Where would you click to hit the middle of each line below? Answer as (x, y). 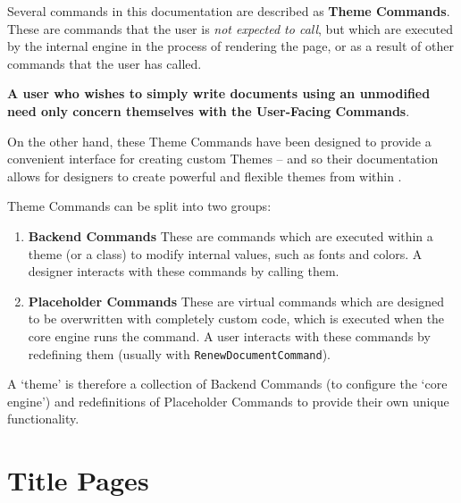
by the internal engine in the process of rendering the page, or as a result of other (230, 46)
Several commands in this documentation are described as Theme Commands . (229, 11)
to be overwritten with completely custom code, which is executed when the (236, 319)
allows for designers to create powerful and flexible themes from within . (205, 176)
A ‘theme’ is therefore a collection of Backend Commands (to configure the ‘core (227, 384)
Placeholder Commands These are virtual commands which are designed (236, 301)
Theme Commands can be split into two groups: (139, 206)
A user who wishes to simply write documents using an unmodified (219, 93)
